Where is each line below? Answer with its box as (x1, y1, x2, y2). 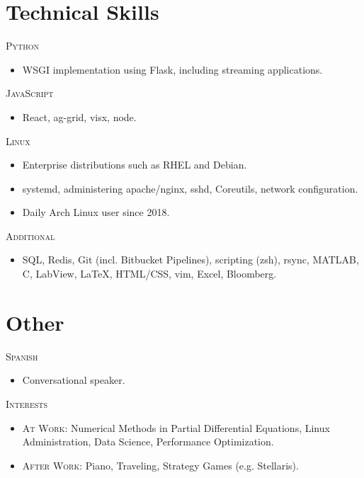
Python (6, 38, 40, 53)
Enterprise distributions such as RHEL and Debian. (22, 157, 247, 172)
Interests (6, 396, 48, 411)
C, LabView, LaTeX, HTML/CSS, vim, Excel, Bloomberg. (22, 266, 277, 281)
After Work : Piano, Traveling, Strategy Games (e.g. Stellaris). (22, 457, 299, 472)
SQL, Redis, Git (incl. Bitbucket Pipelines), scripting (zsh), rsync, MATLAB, (22, 252, 359, 267)
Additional (6, 228, 55, 243)
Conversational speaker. (22, 372, 125, 387)
